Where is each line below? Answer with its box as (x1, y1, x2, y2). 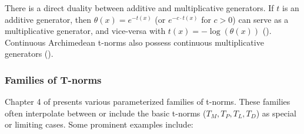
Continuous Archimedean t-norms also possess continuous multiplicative (5, 36, 264, 48)
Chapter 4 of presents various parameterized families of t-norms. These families (5, 95, 290, 108)
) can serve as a (232, 13, 289, 25)
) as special (256, 106, 296, 119)
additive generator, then (5, 13, 92, 25)
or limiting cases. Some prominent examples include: (5, 118, 193, 130)
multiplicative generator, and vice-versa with (5, 25, 166, 37)
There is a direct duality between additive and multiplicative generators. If (5, 2, 274, 13)
